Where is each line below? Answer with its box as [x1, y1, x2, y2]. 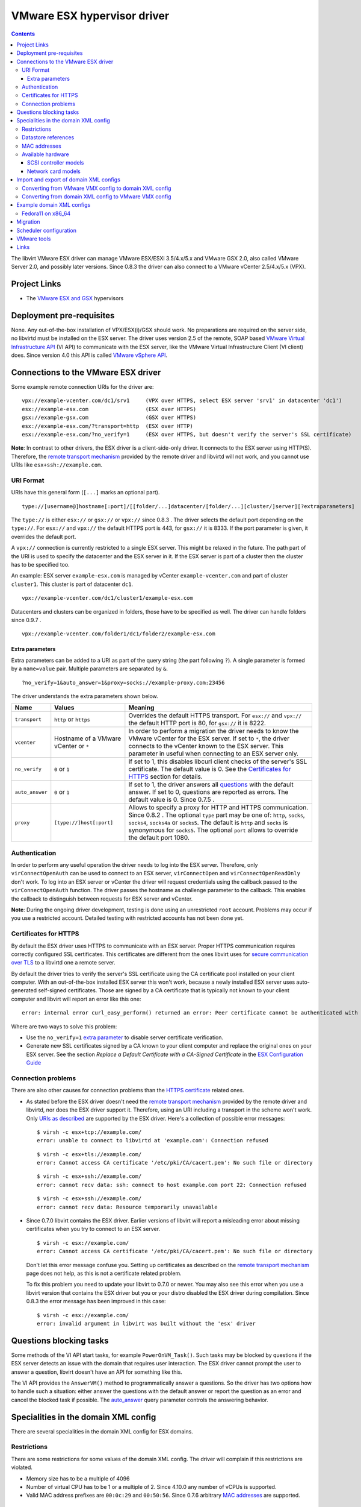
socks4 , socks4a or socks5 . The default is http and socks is [128, 819, 288, 827]
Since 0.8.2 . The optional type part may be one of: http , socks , [128, 811, 305, 819]
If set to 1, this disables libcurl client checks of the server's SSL [128, 757, 307, 766]
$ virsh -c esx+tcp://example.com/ [37, 1128, 142, 1136]
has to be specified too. [11, 561, 70, 568]
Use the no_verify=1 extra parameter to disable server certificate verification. [26, 1034, 224, 1041]
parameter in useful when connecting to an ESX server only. [128, 749, 299, 758]
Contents [11, 30, 35, 37]
